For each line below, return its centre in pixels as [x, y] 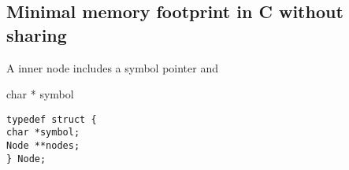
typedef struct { [52, 119]
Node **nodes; [43, 146]
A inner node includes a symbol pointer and [112, 67]
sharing [37, 34]
